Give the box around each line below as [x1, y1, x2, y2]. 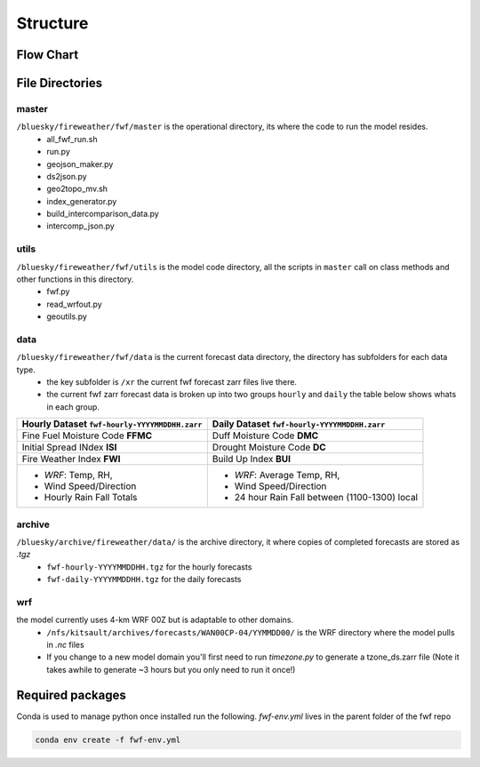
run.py [46, 147, 71, 157]
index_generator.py [46, 196, 117, 206]
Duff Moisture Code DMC [212, 429, 319, 442]
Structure [16, 13, 89, 33]
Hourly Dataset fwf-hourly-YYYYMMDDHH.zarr [21, 418, 203, 430]
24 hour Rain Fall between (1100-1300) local [234, 491, 418, 504]
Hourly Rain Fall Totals [44, 491, 138, 504]
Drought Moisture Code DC [212, 441, 326, 453]
